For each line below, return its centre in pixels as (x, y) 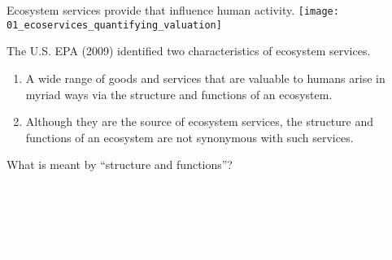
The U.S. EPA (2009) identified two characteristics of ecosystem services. (189, 51)
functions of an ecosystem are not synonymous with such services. (189, 137)
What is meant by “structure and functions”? (120, 165)
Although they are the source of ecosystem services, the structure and (200, 121)
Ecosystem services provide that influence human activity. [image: (173, 10)
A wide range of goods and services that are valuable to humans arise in (205, 78)
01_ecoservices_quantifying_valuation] (114, 25)
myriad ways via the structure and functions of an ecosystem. (179, 94)
